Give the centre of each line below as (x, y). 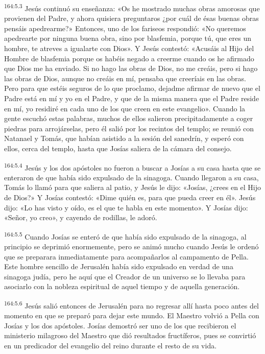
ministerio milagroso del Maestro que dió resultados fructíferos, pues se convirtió (130, 335)
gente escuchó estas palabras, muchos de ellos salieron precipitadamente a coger (129, 118)
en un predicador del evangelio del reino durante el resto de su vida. (111, 346)
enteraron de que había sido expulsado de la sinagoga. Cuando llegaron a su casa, (131, 177)
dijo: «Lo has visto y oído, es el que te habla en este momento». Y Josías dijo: (126, 207)
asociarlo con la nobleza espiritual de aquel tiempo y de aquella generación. (122, 286)
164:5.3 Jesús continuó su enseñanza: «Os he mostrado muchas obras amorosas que (132, 7)
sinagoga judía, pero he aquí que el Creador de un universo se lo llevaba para (125, 276)
